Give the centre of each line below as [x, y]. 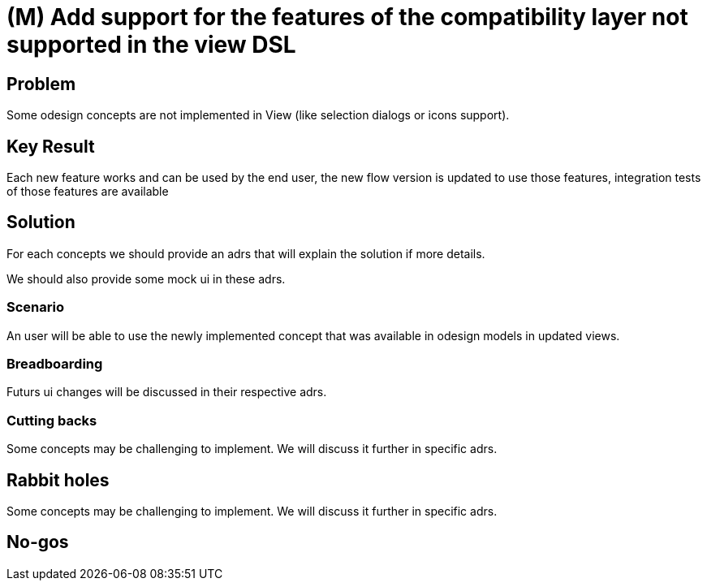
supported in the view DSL [151, 45]
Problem [41, 84]
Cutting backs [52, 420]
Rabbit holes [58, 480]
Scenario [35, 307]
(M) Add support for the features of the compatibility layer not [347, 17]
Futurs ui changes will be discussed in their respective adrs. [167, 392]
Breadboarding [55, 363]
